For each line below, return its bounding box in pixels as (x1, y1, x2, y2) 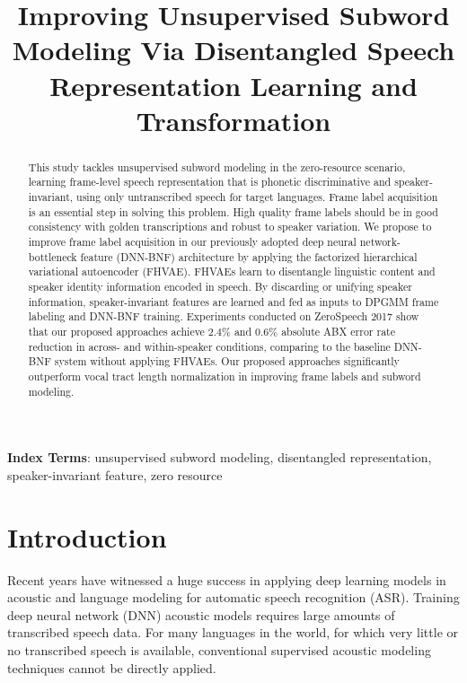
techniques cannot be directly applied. (7, 658, 216, 677)
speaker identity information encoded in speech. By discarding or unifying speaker (28, 278, 412, 293)
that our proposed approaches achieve (28, 323, 205, 338)
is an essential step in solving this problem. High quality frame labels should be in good (28, 204, 438, 219)
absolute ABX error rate (281, 323, 395, 338)
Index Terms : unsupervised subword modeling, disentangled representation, (7, 448, 432, 467)
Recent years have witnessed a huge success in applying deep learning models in (7, 570, 446, 589)
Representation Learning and (49, 66, 418, 103)
